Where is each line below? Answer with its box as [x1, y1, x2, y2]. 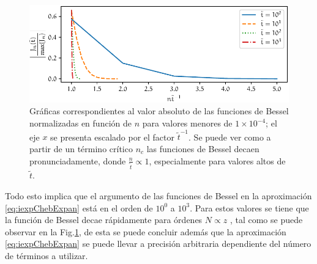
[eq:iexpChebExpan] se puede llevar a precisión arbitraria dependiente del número [5, 237, 311, 250]
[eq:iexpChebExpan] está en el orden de [5, 201, 153, 214]
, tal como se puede [229, 213, 303, 226]
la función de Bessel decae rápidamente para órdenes [5, 213, 203, 226]
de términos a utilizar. [5, 249, 88, 262]
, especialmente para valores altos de [149, 154, 286, 167]
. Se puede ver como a [188, 130, 271, 143]
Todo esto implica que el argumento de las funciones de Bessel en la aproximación [5, 189, 312, 202]
